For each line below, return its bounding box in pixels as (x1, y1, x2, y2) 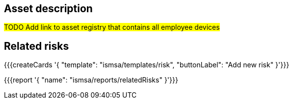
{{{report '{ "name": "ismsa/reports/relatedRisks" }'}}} (4, 76, 178, 84)
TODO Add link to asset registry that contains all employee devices (4, 23, 220, 32)
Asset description (4, 2, 93, 15)
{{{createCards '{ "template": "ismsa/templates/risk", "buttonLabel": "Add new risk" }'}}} (4, 61, 290, 69)
